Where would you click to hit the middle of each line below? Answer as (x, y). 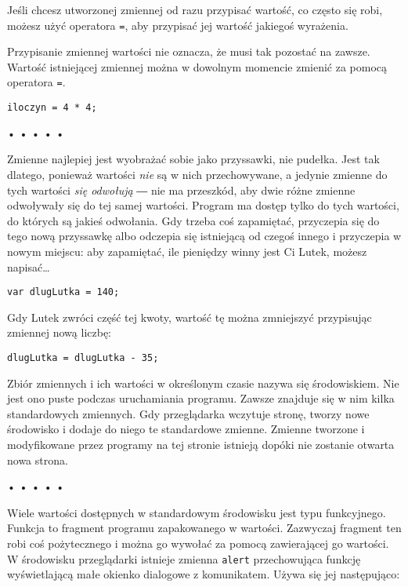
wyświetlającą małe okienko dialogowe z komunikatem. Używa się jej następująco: (204, 574)
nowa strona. (38, 459)
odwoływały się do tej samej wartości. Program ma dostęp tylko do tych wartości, (203, 205)
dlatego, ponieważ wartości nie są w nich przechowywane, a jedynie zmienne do (197, 174)
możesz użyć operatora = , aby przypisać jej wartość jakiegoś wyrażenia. (178, 25)
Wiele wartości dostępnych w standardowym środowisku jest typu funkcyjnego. (197, 512)
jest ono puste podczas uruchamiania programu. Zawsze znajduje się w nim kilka (201, 398)
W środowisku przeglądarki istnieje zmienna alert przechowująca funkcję (184, 558)
